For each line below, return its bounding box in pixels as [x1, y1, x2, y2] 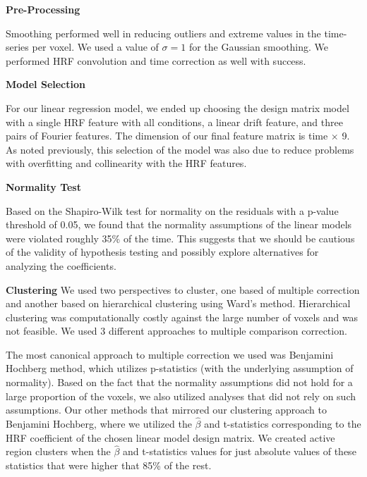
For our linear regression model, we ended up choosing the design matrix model [6, 100, 349, 115]
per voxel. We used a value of [32, 39, 159, 54]
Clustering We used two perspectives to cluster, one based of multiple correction [6, 282, 360, 297]
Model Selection [6, 77, 85, 92]
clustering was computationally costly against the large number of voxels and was [6, 309, 359, 324]
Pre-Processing [6, 2, 80, 16]
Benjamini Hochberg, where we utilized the [6, 416, 192, 431]
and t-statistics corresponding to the [204, 416, 361, 431]
